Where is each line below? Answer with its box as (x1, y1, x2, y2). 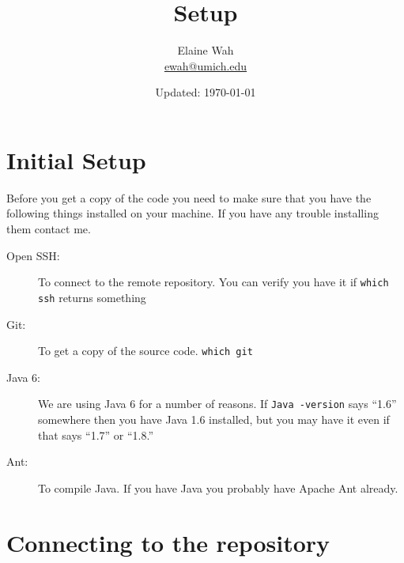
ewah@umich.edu (164, 57, 247, 74)
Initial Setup (6, 143, 146, 176)
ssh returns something (38, 289, 146, 305)
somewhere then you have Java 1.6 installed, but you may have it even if (38, 411, 390, 428)
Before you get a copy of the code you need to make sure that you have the (6, 189, 372, 206)
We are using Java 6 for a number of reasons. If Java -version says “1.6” (38, 395, 397, 412)
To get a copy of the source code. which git (38, 342, 253, 359)
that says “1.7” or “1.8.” (38, 426, 154, 443)
